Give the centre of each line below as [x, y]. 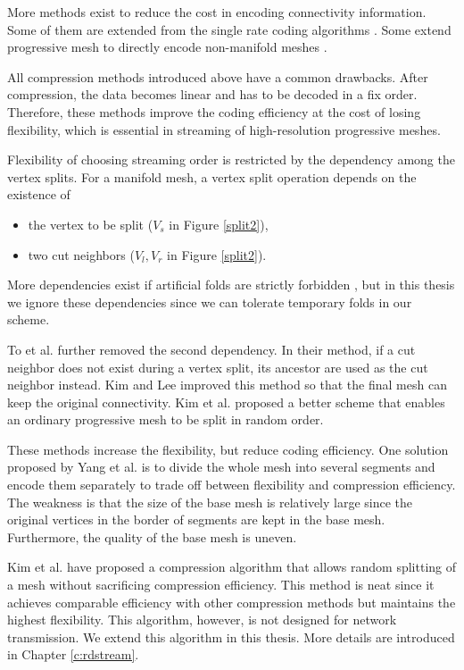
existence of [39, 194]
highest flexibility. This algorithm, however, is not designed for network [202, 620]
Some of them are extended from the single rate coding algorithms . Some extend [229, 29]
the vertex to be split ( [91, 224]
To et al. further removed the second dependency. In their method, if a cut [211, 349]
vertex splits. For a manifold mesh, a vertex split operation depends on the [212, 176]
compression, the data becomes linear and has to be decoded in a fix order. [212, 94]
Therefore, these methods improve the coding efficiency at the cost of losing [214, 111]
